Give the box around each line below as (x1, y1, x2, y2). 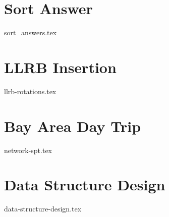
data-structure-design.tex (4, 203, 82, 214)
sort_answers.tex (4, 27, 57, 38)
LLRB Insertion (4, 56, 117, 77)
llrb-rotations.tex (4, 86, 57, 96)
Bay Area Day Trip (4, 115, 141, 136)
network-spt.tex (4, 144, 52, 155)
